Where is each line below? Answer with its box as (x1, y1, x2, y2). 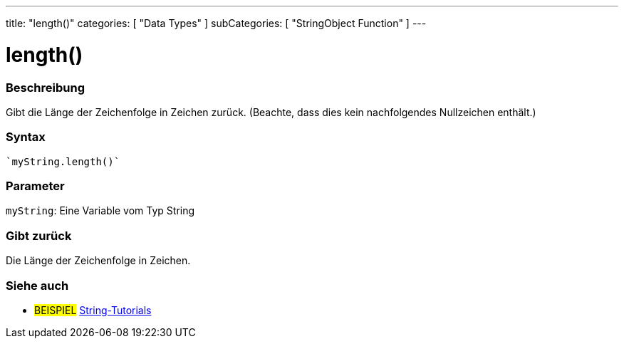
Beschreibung (6, 80, 85, 95)
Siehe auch (6, 278, 69, 293)
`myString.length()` (6, 155, 120, 167)
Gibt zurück (6, 228, 72, 243)
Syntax (6, 130, 46, 145)
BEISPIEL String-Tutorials (34, 303, 152, 316)
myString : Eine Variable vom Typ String (6, 204, 195, 217)
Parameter (6, 179, 65, 193)
